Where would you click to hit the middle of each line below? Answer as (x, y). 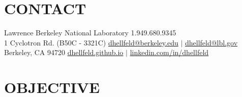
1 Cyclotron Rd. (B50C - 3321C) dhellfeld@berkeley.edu (91, 42)
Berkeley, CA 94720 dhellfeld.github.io (64, 52)
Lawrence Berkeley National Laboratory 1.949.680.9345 (90, 33)
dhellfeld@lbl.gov (211, 42)
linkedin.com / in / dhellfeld (169, 52)
